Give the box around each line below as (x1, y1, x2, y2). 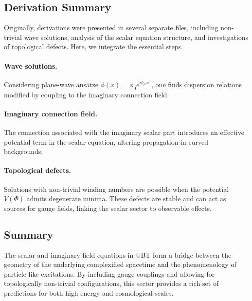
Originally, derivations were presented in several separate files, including (4, 22, 218, 33)
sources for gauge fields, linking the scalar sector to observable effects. (4, 203, 212, 213)
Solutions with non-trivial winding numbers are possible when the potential (4, 184, 229, 194)
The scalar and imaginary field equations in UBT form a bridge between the (4, 249, 232, 260)
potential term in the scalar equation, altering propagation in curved (4, 136, 208, 147)
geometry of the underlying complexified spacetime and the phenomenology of (4, 259, 236, 269)
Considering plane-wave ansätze (4, 79, 98, 89)
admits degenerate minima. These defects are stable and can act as (26, 193, 226, 204)
